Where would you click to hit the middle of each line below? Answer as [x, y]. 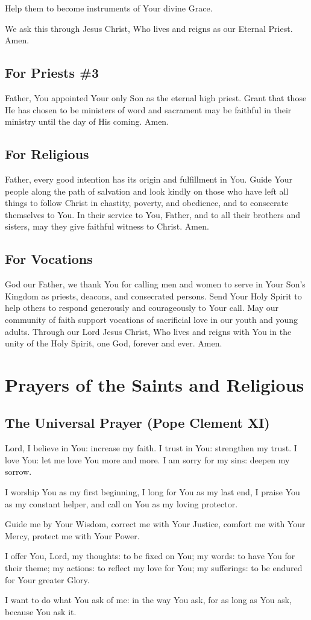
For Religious [47, 154]
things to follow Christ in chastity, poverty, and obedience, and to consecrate [147, 203]
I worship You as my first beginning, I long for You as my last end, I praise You [152, 492]
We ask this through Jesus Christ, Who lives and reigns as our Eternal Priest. [149, 28]
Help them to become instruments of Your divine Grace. [109, 8]
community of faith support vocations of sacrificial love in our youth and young [152, 319]
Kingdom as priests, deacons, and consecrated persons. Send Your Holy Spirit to [153, 296]
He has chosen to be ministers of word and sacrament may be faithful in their [148, 109]
